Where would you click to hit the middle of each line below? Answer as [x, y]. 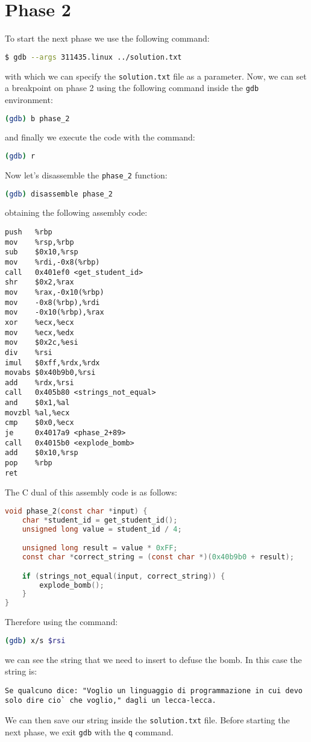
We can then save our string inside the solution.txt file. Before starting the [147, 720]
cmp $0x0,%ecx [39, 423]
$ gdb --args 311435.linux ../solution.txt [93, 57]
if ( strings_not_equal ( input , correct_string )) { [124, 576]
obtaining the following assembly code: [76, 212]
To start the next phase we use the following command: [107, 38]
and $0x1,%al [37, 403]
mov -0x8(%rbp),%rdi [52, 302]
